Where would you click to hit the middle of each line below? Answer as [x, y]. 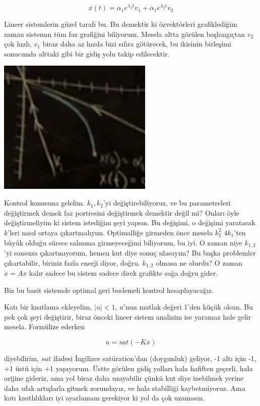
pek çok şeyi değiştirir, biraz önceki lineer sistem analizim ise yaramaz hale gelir [128, 316]
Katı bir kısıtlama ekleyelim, [48, 307]
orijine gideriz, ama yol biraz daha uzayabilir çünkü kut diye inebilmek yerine [124, 378]
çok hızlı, [18, 44]
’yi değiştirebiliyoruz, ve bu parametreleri [167, 203]
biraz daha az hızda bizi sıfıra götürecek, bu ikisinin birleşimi [137, 44]
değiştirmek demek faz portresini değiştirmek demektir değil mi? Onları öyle [122, 212]
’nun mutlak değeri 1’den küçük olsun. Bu [188, 307]
